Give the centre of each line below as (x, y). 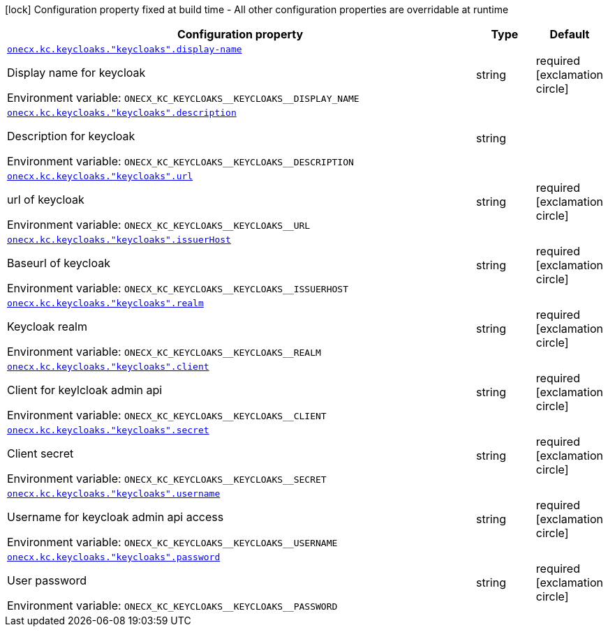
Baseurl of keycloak (59, 263)
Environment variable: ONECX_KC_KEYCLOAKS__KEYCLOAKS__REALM (164, 352)
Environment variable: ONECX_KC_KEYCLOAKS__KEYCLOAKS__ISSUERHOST (178, 288)
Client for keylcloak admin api (85, 390)
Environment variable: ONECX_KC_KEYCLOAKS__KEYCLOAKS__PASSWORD (172, 605)
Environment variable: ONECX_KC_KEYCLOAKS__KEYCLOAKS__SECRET (167, 479)
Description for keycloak (71, 136)
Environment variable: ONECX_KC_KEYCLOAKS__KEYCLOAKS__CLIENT (167, 415)
